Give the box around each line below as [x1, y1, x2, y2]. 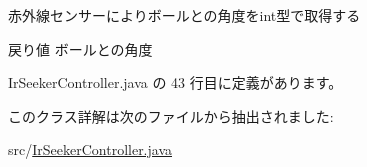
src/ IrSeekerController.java [8, 139, 173, 160]
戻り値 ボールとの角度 [8, 38, 153, 59]
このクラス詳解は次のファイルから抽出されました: [8, 105, 334, 126]
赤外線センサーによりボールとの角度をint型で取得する [8, 5, 361, 25]
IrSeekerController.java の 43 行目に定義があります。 [8, 72, 343, 93]
